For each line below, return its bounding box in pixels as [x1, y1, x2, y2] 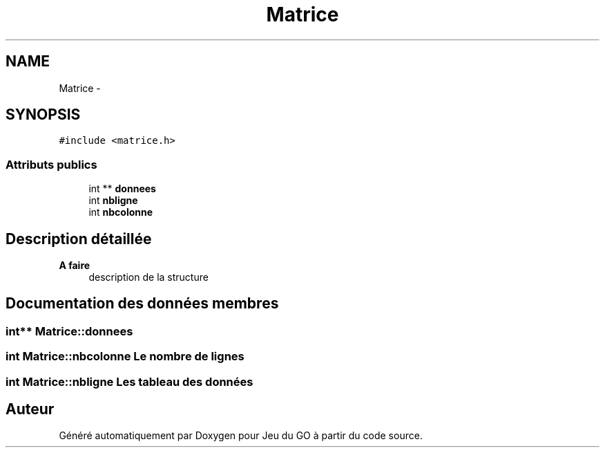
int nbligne [88, 194, 138, 207]
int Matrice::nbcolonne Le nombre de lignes [6, 349, 244, 364]
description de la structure [88, 271, 209, 284]
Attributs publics [6, 157, 97, 172]
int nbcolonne [88, 206, 153, 219]
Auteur [6, 400, 55, 418]
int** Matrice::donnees [6, 324, 133, 338]
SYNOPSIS [6, 106, 81, 124]
